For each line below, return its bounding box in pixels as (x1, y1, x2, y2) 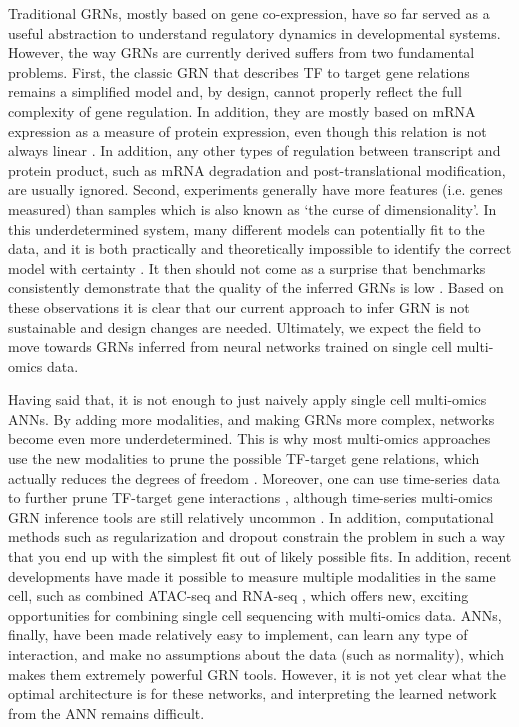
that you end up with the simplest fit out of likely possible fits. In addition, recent (8, 546, 512, 567)
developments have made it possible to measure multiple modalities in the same (8, 565, 496, 586)
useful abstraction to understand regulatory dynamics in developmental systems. (8, 22, 501, 43)
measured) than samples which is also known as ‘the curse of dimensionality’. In (8, 198, 497, 219)
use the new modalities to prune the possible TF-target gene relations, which (8, 448, 480, 469)
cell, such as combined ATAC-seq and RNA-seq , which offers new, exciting (8, 585, 469, 606)
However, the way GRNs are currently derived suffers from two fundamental (8, 42, 475, 63)
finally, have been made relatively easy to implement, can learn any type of (8, 624, 468, 645)
